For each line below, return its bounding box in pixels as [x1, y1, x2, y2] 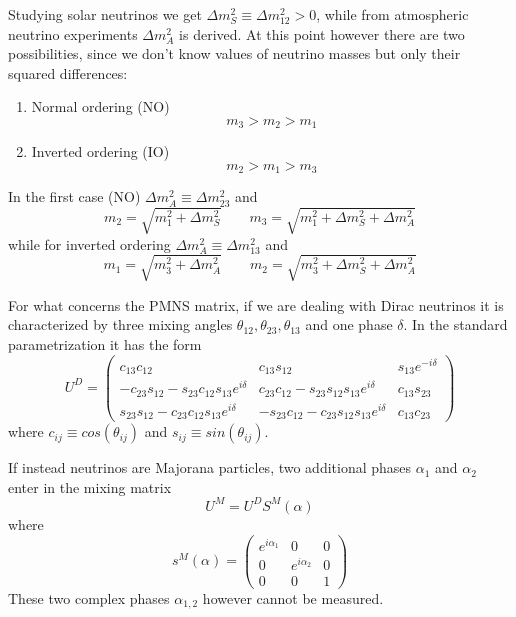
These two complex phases [8, 587, 170, 608]
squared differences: [8, 62, 128, 83]
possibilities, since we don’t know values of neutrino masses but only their [8, 43, 461, 64]
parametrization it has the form [8, 333, 202, 354]
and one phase [305, 314, 393, 335]
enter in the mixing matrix [8, 476, 172, 497]
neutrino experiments [8, 23, 138, 44]
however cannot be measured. [202, 587, 384, 608]
